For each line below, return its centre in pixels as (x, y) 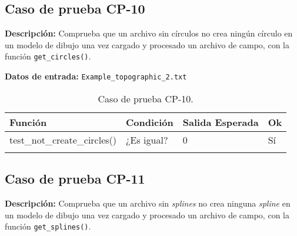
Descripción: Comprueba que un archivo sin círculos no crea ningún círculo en (149, 33)
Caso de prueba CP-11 (75, 179)
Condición (150, 122)
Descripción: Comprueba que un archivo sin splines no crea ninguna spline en (148, 203)
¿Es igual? (147, 139)
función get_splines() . (48, 226)
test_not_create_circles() (63, 139)
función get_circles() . (48, 56)
